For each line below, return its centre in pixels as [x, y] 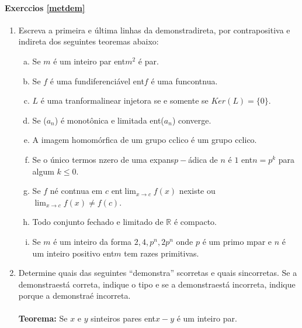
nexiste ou [197, 191]
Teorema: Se [43, 318]
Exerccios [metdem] [45, 7]
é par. [148, 61]
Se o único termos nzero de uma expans [103, 159]
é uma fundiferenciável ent [97, 81]
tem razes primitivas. [162, 253]
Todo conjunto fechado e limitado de [98, 222]
